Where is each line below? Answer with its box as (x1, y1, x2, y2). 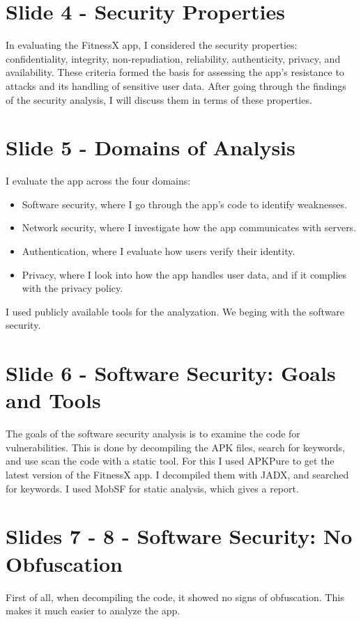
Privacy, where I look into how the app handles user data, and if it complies (22, 267, 347, 281)
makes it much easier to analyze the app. (6, 603, 180, 618)
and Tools (6, 386, 101, 414)
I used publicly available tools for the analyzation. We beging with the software (6, 304, 345, 318)
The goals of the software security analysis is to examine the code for (6, 426, 300, 441)
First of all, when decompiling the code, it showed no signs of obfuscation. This (6, 589, 344, 604)
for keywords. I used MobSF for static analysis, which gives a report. (6, 481, 299, 495)
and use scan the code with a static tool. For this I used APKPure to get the (6, 453, 335, 468)
